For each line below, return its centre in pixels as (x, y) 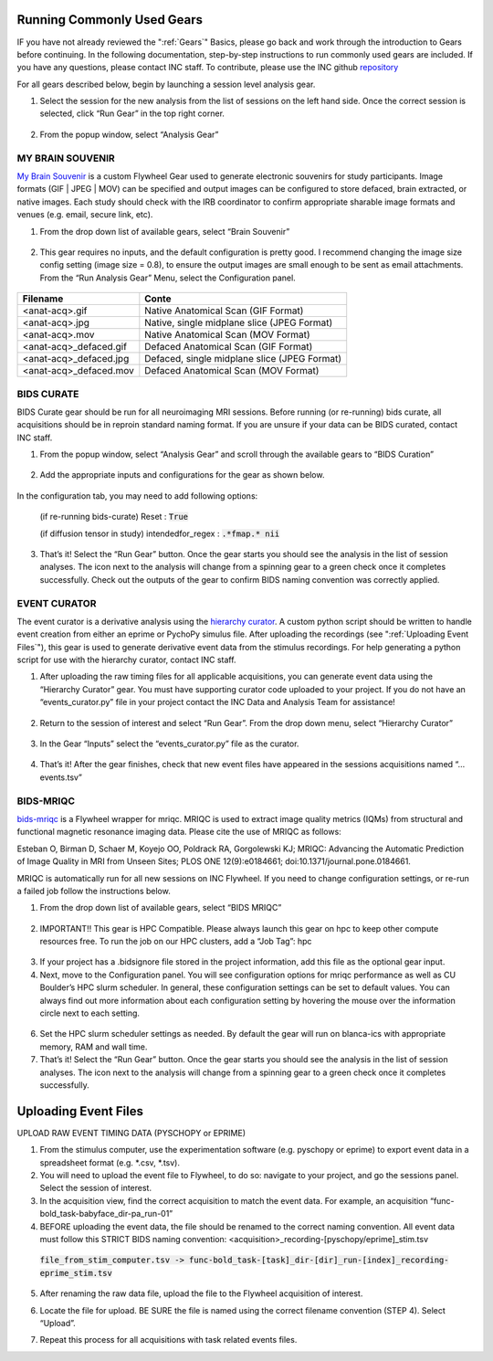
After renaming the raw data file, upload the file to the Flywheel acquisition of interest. (201, 1293)
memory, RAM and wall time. (94, 1047)
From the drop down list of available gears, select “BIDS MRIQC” (161, 908)
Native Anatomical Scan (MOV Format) (227, 335)
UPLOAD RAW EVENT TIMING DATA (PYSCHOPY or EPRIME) (131, 1133)
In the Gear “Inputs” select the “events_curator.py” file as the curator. (169, 744)
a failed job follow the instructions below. (94, 891)
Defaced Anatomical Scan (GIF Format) (229, 347)
